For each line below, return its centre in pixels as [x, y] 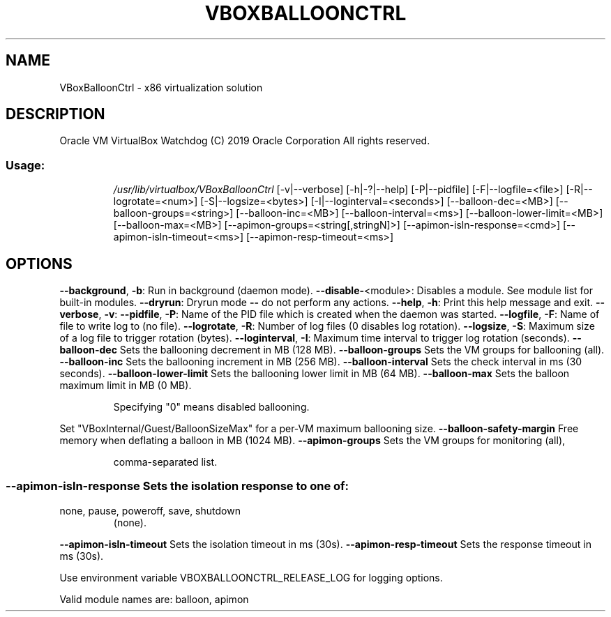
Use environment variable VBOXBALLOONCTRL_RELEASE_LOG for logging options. [251, 577]
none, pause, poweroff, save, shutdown [150, 510]
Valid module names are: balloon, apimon [154, 599]
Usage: [25, 165]
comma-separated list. [165, 462]
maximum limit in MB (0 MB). [126, 386]
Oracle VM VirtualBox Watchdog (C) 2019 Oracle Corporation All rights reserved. [245, 141]
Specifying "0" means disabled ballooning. [211, 407]
